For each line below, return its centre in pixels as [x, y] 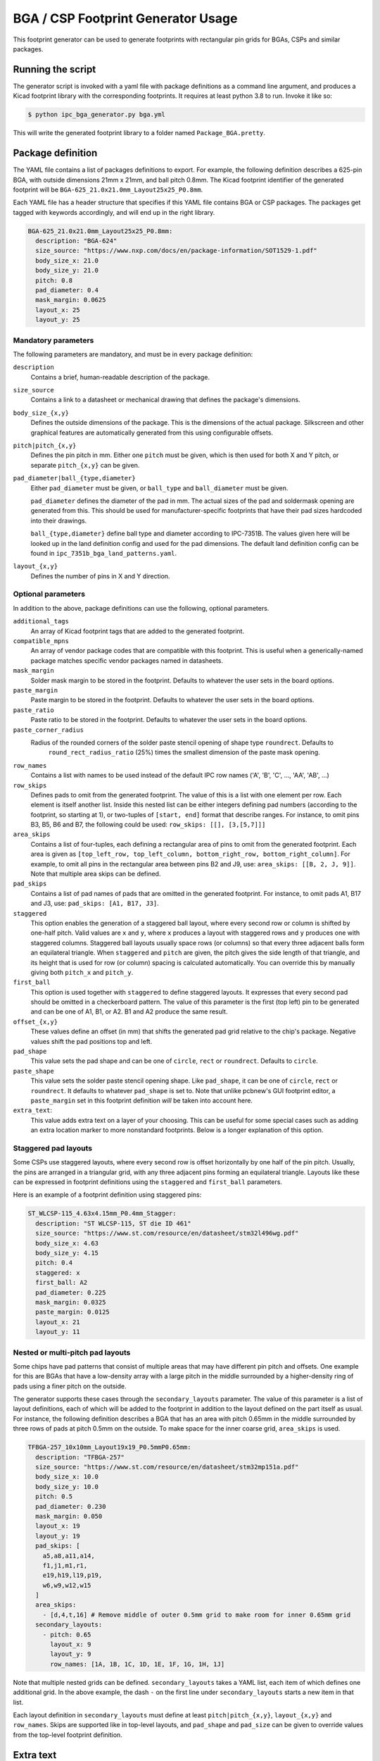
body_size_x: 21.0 [67, 260]
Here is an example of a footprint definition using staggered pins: [107, 1195]
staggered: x [58, 1272]
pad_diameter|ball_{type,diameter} [75, 478]
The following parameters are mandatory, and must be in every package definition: [133, 354]
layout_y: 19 [58, 1536]
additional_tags [41, 621]
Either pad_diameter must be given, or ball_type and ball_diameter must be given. [159, 488]
